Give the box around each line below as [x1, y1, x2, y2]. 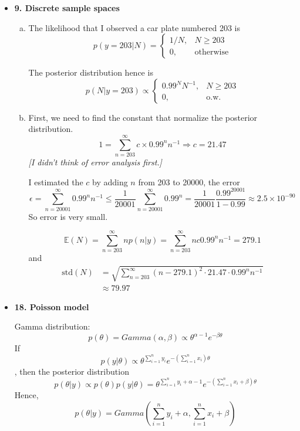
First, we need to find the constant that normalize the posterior [28, 111, 258, 123]
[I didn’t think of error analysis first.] [28, 156, 162, 168]
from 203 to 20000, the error [138, 175, 240, 188]
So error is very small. [28, 210, 108, 222]
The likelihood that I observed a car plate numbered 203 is [28, 21, 240, 33]
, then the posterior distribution [14, 365, 129, 378]
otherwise [194, 47, 229, 56]
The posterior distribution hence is [28, 66, 153, 79]
